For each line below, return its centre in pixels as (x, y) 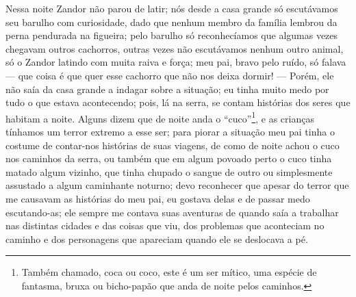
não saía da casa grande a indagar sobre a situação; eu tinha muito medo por (167, 89)
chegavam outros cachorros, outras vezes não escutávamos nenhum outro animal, (175, 48)
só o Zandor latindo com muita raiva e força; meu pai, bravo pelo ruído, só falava (176, 62)
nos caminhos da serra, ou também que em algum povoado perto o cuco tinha (169, 158)
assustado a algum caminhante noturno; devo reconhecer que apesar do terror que (177, 185)
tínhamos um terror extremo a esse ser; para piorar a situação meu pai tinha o (170, 131)
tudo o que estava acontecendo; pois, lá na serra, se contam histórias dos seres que (178, 102)
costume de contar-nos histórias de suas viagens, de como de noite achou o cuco (173, 145)
